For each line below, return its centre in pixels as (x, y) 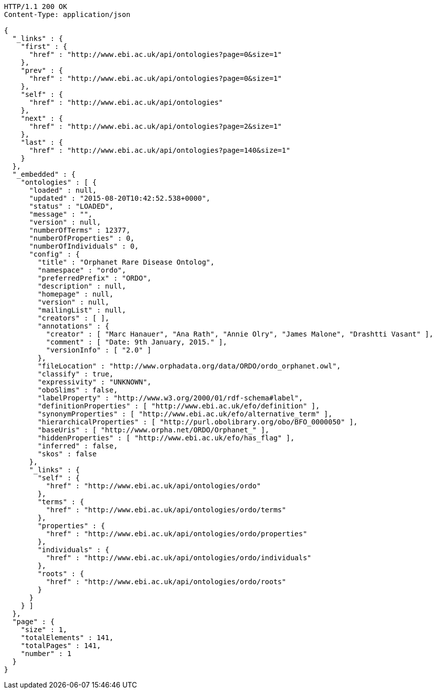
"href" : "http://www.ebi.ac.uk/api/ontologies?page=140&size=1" (160, 150)
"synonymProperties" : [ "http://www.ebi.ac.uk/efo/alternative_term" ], (185, 414)
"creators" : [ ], (73, 318)
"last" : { (42, 142)
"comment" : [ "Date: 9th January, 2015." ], (137, 342)
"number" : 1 (46, 654)
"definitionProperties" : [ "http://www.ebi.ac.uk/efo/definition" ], (179, 406)
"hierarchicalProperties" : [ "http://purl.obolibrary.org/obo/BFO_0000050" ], (198, 422)
